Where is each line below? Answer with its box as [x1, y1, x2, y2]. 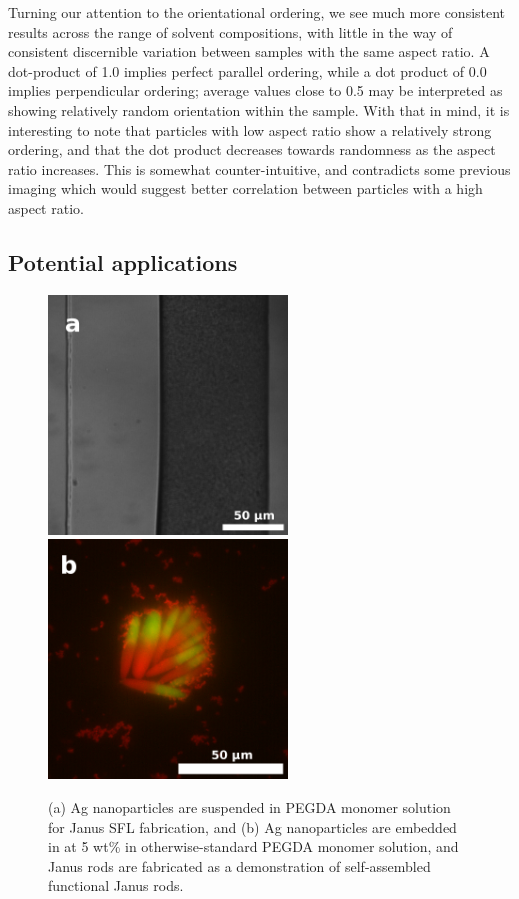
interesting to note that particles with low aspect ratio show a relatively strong [8, 119, 492, 140]
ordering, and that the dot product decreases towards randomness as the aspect [8, 139, 496, 160]
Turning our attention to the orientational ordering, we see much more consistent [8, 2, 506, 22]
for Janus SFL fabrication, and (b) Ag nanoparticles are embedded [48, 816, 457, 837]
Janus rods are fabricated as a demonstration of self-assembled [48, 855, 431, 876]
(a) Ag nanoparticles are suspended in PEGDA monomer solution [48, 796, 451, 817]
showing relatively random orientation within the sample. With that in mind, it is [8, 99, 510, 120]
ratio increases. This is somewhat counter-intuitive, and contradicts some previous [8, 158, 511, 179]
